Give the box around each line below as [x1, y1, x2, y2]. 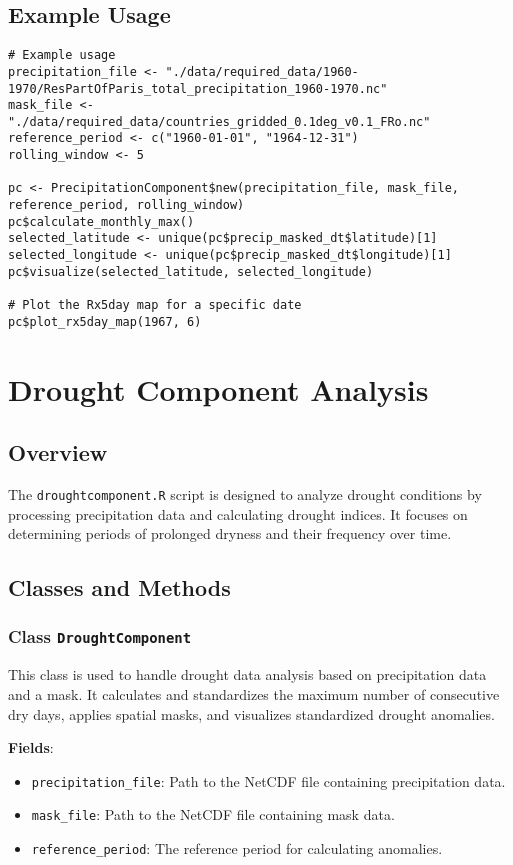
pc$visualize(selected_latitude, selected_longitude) [8, 264, 374, 279]
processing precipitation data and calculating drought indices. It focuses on [8, 503, 468, 524]
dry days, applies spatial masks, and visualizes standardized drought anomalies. [8, 703, 495, 724]
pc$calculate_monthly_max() [8, 214, 195, 229]
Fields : [8, 737, 54, 758]
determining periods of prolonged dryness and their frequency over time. [8, 523, 452, 544]
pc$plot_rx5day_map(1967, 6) [8, 314, 202, 329]
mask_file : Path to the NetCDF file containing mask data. [31, 804, 395, 825]
